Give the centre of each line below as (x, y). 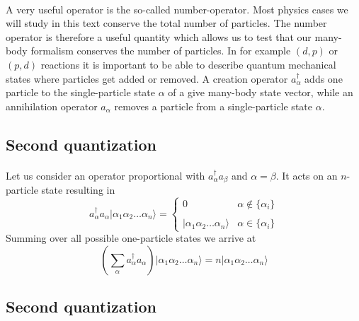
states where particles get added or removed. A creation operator (147, 78)
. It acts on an (307, 175)
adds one (324, 78)
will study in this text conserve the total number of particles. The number (166, 23)
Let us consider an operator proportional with (106, 175)
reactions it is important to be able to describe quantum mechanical (188, 64)
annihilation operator (52, 106)
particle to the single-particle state (80, 92)
